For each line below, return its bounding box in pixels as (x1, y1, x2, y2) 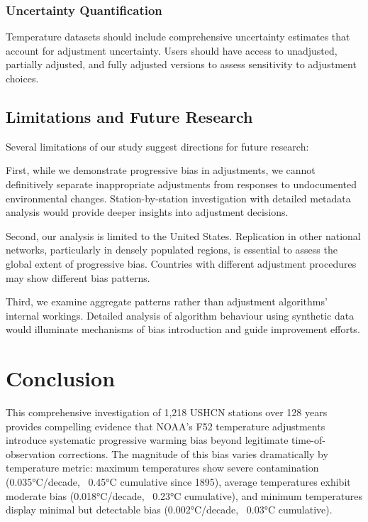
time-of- (291, 433, 325, 447)
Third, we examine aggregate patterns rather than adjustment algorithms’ (6, 294, 328, 309)
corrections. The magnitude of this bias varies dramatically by (58, 446, 328, 461)
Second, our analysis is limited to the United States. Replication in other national (6, 228, 361, 243)
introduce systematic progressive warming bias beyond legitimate (6, 433, 289, 447)
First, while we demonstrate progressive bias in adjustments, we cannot (6, 163, 316, 178)
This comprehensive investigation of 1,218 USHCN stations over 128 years (6, 405, 328, 420)
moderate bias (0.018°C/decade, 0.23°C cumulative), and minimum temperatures (6, 488, 363, 503)
